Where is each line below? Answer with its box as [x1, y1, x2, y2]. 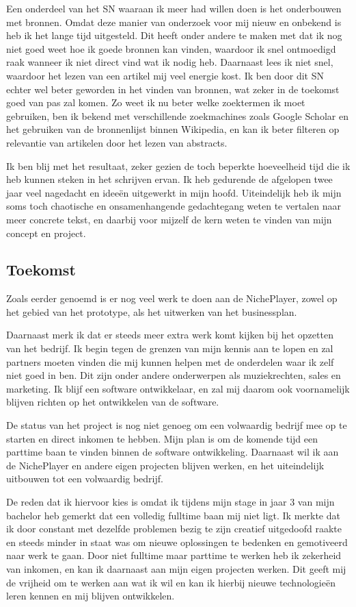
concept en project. [6, 225, 86, 240]
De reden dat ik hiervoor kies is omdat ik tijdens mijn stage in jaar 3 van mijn [6, 495, 335, 509]
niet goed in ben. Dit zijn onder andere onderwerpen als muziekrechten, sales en [6, 368, 341, 382]
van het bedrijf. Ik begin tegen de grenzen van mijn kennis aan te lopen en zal [6, 341, 333, 356]
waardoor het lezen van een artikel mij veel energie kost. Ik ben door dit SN [6, 68, 324, 82]
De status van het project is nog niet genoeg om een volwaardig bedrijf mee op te [6, 418, 347, 432]
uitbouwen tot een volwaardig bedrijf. [6, 471, 163, 486]
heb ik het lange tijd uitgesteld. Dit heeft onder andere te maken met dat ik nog [6, 28, 342, 42]
